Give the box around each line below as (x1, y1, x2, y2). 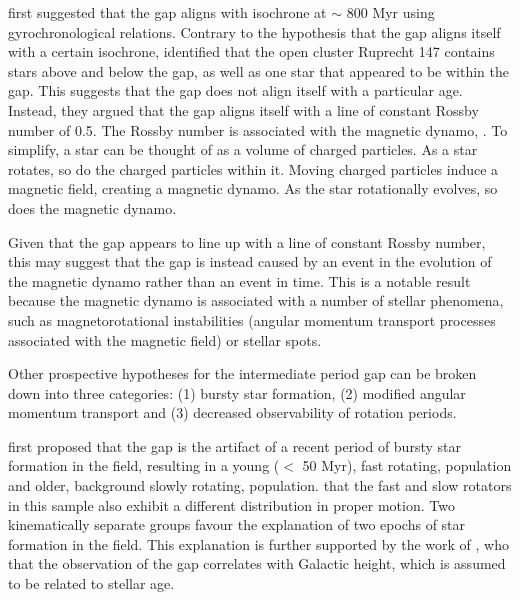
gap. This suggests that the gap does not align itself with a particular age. (8, 80, 463, 101)
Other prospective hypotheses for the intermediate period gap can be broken (8, 363, 477, 384)
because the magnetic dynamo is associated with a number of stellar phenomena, (8, 290, 504, 311)
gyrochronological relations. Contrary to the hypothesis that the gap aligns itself (8, 21, 501, 42)
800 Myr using (346, 2, 435, 22)
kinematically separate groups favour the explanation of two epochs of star (8, 514, 466, 535)
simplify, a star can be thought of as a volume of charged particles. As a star (8, 139, 478, 160)
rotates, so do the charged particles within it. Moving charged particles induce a (8, 158, 499, 179)
